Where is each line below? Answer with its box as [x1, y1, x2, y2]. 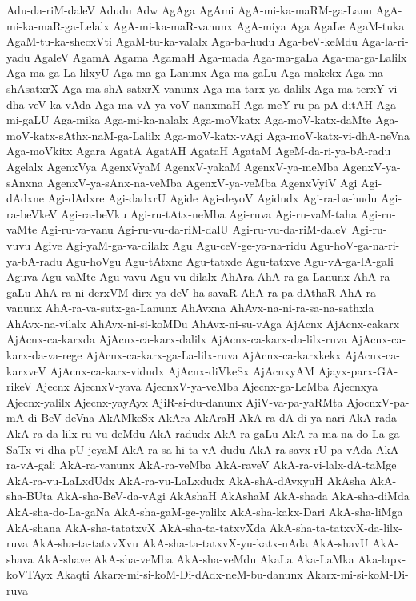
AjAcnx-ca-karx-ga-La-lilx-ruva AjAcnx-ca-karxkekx [86, 347, 342, 363]
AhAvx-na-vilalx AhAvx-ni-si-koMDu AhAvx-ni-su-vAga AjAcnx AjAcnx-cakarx [6, 315, 400, 331]
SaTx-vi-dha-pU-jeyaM [6, 440, 118, 457]
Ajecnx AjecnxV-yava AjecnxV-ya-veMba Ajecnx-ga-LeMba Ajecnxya [35, 378, 378, 395]
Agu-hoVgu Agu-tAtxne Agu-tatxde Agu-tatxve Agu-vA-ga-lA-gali [66, 252, 394, 269]
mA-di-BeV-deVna [6, 409, 95, 426]
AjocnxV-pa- [346, 393, 410, 410]
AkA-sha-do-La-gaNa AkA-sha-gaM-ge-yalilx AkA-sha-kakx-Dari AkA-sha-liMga [6, 503, 403, 519]
